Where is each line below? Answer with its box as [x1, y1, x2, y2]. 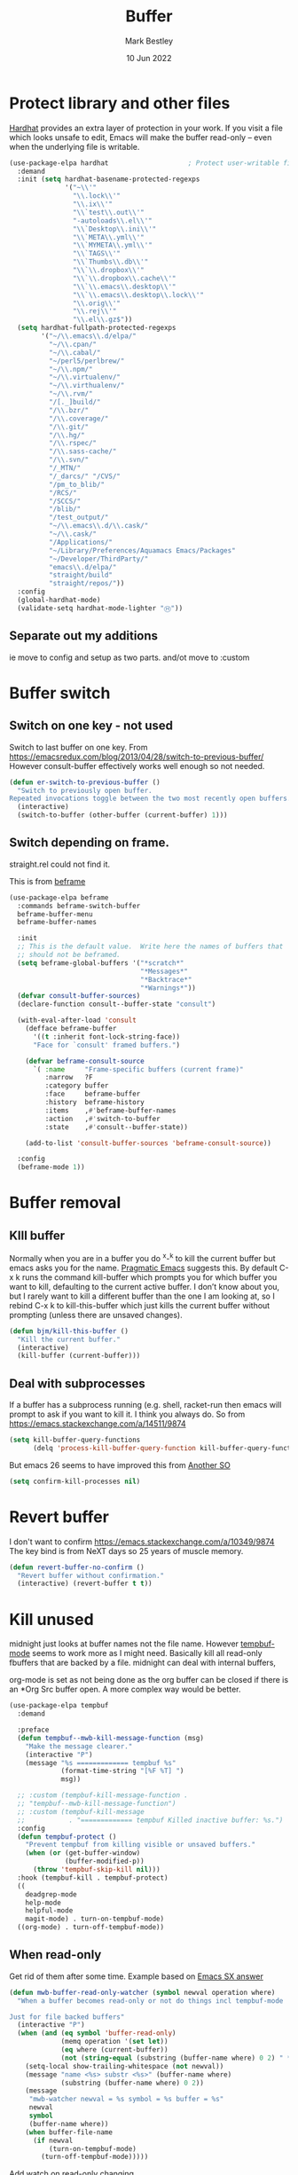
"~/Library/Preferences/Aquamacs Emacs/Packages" [48, 546, 237, 555]
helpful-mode [25, 1906, 74, 1915]
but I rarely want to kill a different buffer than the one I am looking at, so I [9, 1291, 275, 1301]
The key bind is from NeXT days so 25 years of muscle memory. [9, 1545, 244, 1556]
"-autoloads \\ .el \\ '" [72, 216, 153, 225]
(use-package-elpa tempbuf [9, 1701, 109, 1710]
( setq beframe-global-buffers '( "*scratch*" [17, 958, 184, 968]
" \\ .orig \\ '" [72, 299, 122, 308]
